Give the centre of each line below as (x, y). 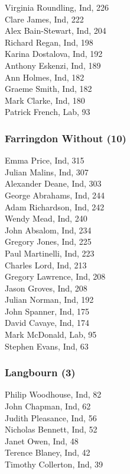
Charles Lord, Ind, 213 (46, 265)
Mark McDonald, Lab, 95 (51, 334)
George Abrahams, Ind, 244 (55, 195)
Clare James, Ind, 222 (44, 19)
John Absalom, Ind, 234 (48, 230)
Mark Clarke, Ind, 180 (45, 100)
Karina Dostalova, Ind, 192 (54, 54)
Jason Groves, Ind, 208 (46, 288)
